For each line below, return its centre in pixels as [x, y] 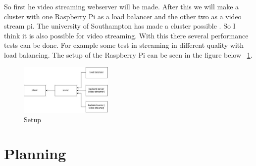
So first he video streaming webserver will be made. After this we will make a [122, 6]
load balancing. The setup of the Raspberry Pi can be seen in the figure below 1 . [128, 54]
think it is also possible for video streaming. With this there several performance [126, 35]
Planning [35, 153]
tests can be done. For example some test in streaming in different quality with [124, 45]
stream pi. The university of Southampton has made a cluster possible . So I [120, 26]
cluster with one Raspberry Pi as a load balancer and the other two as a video [123, 16]
